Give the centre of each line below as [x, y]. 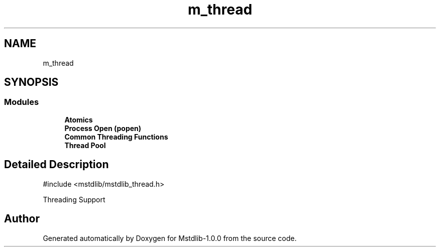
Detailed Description [57, 165]
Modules [22, 102]
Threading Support [74, 199]
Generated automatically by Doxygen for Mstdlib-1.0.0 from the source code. [170, 238]
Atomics [79, 119]
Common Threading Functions [116, 137]
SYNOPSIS [31, 82]
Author [22, 219]
